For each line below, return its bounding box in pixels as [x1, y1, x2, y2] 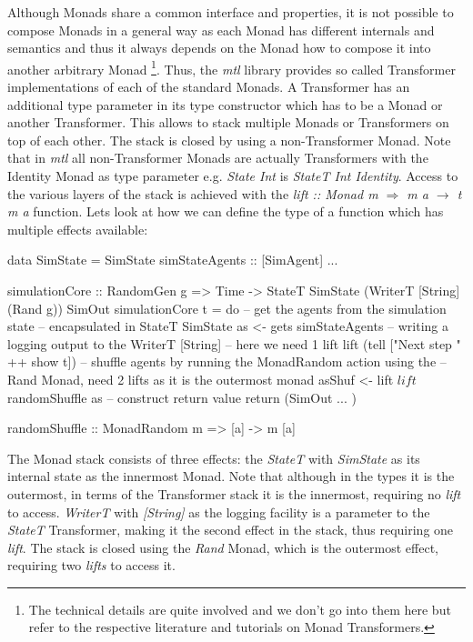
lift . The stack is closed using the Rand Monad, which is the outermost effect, [7, 537, 438, 557]
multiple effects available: [7, 219, 148, 238]
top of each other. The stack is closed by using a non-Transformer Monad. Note [7, 130, 451, 149]
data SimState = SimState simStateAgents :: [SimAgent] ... [7, 250, 338, 269]
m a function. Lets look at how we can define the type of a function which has [7, 202, 444, 221]
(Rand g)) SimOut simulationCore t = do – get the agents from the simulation [7, 298, 447, 317]
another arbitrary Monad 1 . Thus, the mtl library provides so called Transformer [7, 56, 456, 78]
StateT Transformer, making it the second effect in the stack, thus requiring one [7, 520, 454, 539]
